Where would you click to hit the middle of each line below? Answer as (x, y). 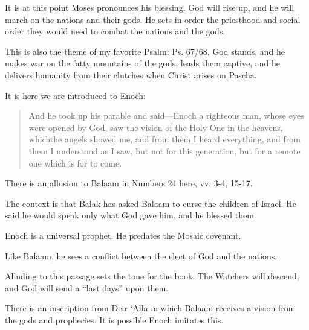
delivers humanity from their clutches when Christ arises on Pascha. (131, 75)
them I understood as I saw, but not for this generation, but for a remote (164, 151)
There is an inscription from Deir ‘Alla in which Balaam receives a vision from (150, 308)
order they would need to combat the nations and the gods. (115, 31)
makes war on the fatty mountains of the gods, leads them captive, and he (142, 63)
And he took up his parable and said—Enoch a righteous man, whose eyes (166, 116)
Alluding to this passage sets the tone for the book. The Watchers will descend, (152, 276)
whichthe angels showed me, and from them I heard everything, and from (164, 139)
